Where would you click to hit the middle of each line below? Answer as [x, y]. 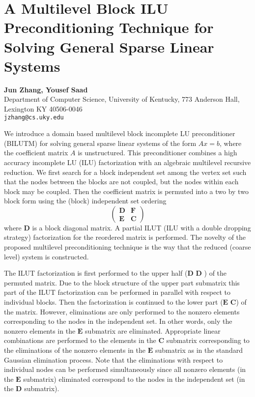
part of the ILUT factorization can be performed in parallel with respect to [117, 292]
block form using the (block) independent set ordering [85, 201]
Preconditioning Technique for [109, 27]
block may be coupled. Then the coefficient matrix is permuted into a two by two [126, 191]
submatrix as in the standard [199, 350]
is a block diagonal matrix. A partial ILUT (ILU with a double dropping [142, 227]
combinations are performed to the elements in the [80, 340]
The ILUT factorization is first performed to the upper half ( [96, 273]
